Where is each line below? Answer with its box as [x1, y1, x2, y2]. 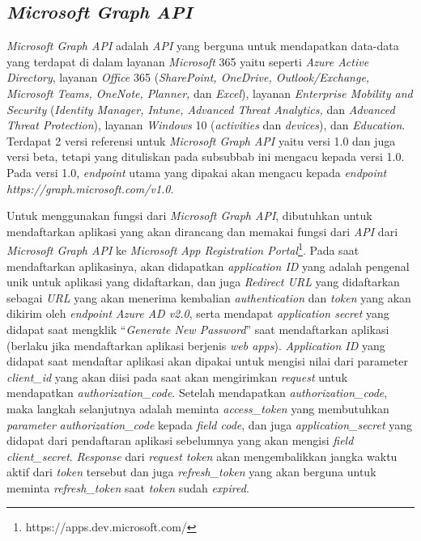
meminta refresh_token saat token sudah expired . [6, 479, 249, 496]
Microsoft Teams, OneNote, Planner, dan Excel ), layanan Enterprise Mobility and [6, 84, 413, 101]
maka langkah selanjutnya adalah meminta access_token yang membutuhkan [6, 399, 389, 416]
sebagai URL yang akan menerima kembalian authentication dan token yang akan [6, 289, 411, 306]
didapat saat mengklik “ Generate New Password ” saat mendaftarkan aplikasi [6, 320, 389, 337]
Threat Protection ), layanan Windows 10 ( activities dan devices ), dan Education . [6, 116, 406, 133]
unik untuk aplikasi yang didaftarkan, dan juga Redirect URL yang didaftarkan [6, 273, 400, 290]
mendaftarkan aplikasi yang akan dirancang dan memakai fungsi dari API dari [6, 222, 398, 239]
